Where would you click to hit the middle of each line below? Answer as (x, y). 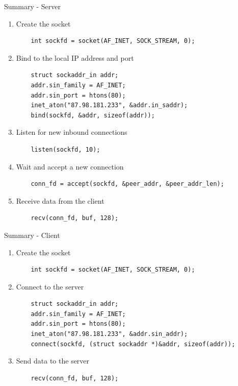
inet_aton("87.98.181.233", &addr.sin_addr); (109, 334)
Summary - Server (32, 6)
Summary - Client (32, 235)
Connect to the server (50, 286)
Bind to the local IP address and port (75, 57)
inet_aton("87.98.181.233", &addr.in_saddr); (109, 105)
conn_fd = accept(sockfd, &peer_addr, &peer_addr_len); (127, 184)
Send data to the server (53, 361)
